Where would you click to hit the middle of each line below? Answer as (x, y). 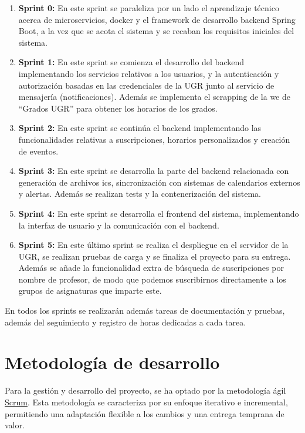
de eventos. (38, 151)
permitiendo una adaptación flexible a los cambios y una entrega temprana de (145, 413)
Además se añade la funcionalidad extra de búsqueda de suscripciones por (151, 268)
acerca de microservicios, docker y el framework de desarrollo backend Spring (157, 19)
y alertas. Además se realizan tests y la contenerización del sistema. (140, 194)
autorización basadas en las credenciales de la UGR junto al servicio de (146, 85)
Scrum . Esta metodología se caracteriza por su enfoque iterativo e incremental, (146, 402)
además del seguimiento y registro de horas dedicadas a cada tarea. (126, 322)
